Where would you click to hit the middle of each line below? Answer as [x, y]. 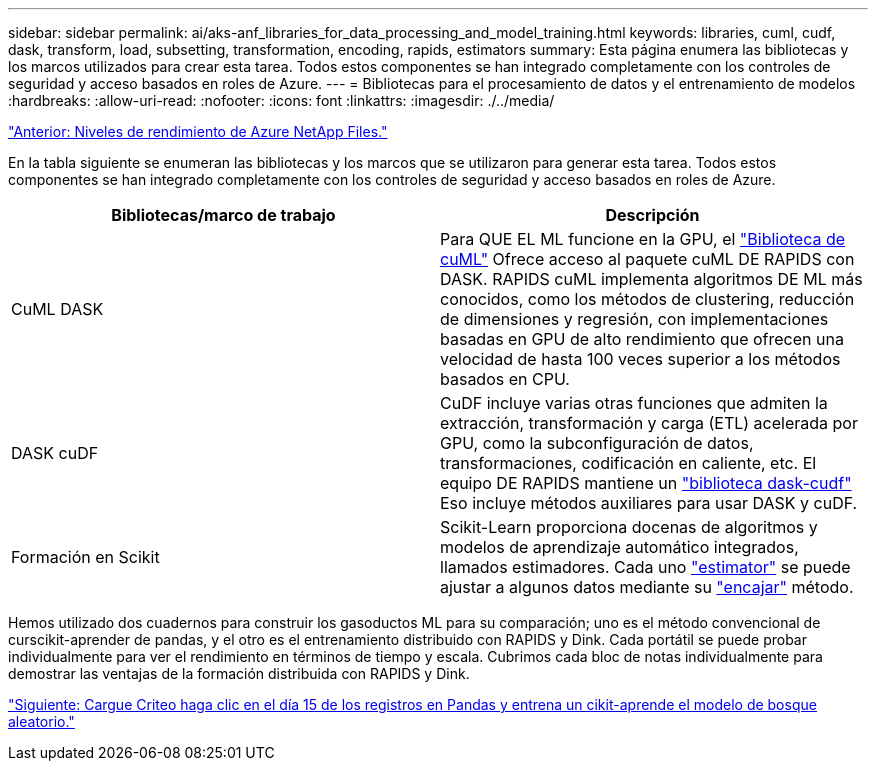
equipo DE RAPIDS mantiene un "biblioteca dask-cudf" [646, 483]
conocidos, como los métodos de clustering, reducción [647, 299]
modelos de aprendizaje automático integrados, [619, 547]
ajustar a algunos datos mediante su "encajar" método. [647, 587]
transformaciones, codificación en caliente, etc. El [628, 463]
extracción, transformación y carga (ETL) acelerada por [649, 423]
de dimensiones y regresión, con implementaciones [634, 319]
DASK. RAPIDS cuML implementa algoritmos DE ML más [651, 279]
